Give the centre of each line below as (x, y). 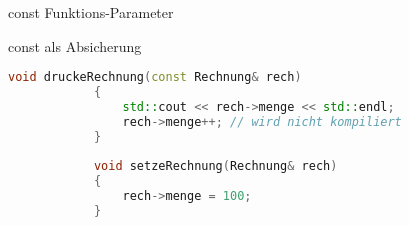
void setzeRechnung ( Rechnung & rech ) (215, 166)
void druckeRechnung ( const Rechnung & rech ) (155, 77)
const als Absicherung (75, 45)
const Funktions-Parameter (91, 12)
